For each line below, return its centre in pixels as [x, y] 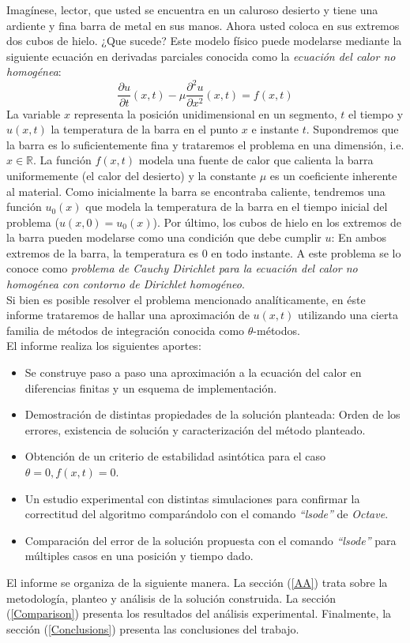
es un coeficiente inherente [333, 175]
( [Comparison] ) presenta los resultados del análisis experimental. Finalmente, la [199, 613]
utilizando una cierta [348, 315]
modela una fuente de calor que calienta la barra [256, 160]
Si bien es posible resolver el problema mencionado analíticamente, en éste [186, 299]
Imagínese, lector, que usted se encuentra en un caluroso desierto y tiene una [192, 9]
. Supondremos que [352, 129]
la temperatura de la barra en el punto [145, 129]
